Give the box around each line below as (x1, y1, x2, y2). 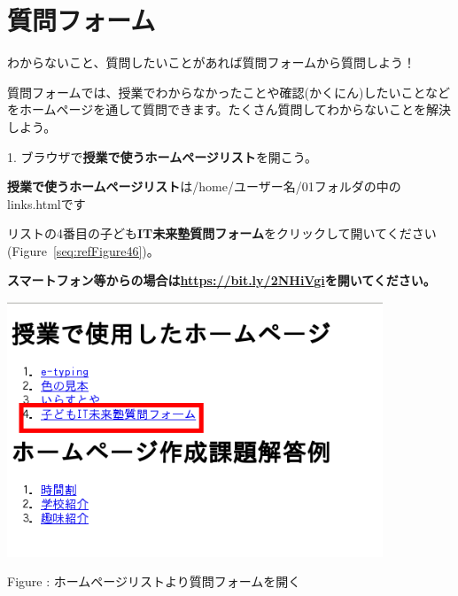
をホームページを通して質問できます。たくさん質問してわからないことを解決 (7, 100, 452, 119)
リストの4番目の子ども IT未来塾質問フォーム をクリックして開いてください (7, 224, 437, 243)
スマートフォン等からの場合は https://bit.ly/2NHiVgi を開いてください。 (7, 271, 436, 290)
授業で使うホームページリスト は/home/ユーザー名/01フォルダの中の (7, 177, 401, 196)
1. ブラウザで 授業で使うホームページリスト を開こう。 (7, 147, 318, 166)
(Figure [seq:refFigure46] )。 (7, 241, 159, 259)
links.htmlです (7, 194, 86, 213)
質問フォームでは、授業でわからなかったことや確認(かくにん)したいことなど (7, 82, 451, 101)
